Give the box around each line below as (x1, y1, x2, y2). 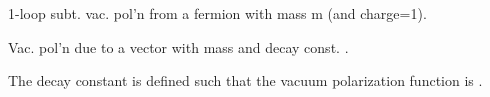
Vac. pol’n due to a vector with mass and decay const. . (8, 36, 349, 57)
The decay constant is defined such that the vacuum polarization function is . (8, 70, 483, 91)
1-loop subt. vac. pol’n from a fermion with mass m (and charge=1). (8, 3, 427, 23)
